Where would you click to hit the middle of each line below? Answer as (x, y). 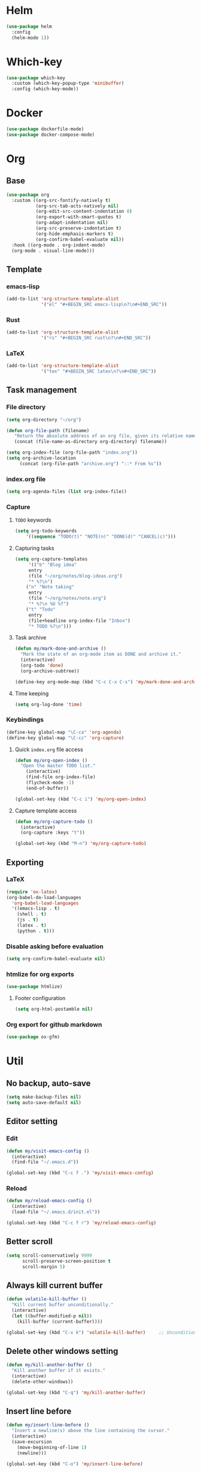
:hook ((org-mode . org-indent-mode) (59, 245)
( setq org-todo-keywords (46, 531)
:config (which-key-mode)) (45, 89)
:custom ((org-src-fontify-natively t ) (61, 200)
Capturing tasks (34, 548)
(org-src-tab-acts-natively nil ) (77, 206)
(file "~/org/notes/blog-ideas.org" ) (75, 576)
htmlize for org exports (40, 974)
